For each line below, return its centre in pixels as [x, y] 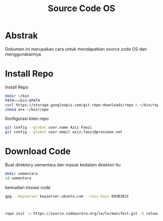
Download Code [38, 152]
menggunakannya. [24, 54]
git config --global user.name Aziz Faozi [49, 128]
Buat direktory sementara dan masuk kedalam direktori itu [63, 165]
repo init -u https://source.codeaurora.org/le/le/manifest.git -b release [83, 213]
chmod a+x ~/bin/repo [27, 109]
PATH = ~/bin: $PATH [23, 100]
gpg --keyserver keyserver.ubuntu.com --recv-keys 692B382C [67, 196]
